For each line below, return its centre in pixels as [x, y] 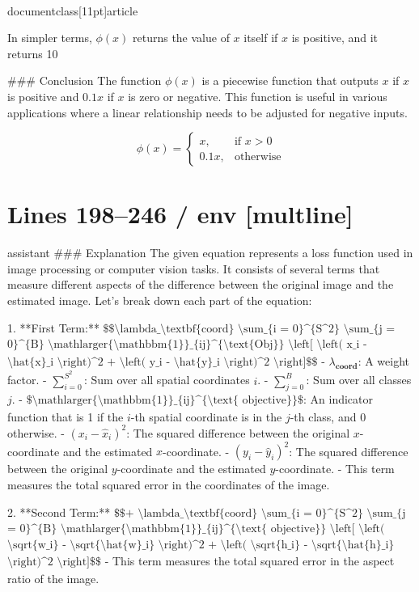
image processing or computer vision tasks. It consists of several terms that [194, 268]
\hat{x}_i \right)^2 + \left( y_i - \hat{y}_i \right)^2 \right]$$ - [166, 360]
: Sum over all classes [359, 380]
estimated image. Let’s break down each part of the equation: [160, 300]
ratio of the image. [53, 579]
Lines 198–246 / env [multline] [180, 214]
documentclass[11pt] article [73, 10]
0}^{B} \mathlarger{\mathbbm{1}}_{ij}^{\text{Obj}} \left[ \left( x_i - [187, 345]
